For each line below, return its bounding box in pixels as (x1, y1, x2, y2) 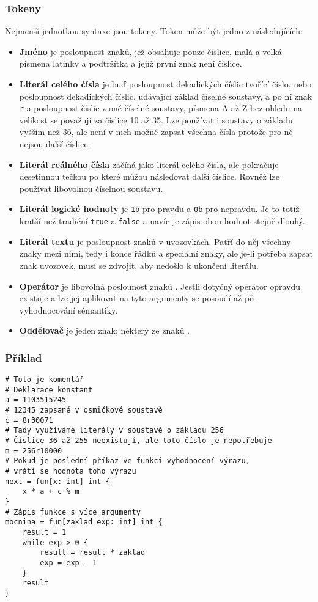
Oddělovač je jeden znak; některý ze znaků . (19, 324, 190, 337)
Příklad (5, 350, 42, 365)
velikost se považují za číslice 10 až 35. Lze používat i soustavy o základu (19, 113, 293, 126)
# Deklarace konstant (5, 385, 93, 394)
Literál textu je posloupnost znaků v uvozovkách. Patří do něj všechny (19, 235, 291, 248)
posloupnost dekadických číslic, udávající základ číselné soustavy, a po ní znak (19, 89, 312, 102)
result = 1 (22, 527, 67, 537)
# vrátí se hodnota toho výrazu (5, 467, 136, 475)
